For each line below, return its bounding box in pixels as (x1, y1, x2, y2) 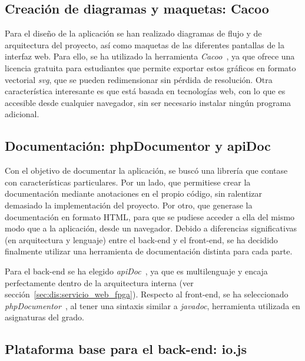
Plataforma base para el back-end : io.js (5, 340, 247, 358)
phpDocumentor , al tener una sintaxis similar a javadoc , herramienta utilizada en (5, 299, 300, 312)
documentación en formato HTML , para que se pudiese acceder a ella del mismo (5, 210, 295, 223)
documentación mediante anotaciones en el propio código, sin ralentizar (5, 187, 262, 200)
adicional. (5, 108, 39, 120)
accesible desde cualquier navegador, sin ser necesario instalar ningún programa (5, 96, 291, 108)
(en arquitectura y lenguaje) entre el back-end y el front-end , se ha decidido (5, 233, 278, 246)
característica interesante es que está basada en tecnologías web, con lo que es (5, 85, 286, 97)
